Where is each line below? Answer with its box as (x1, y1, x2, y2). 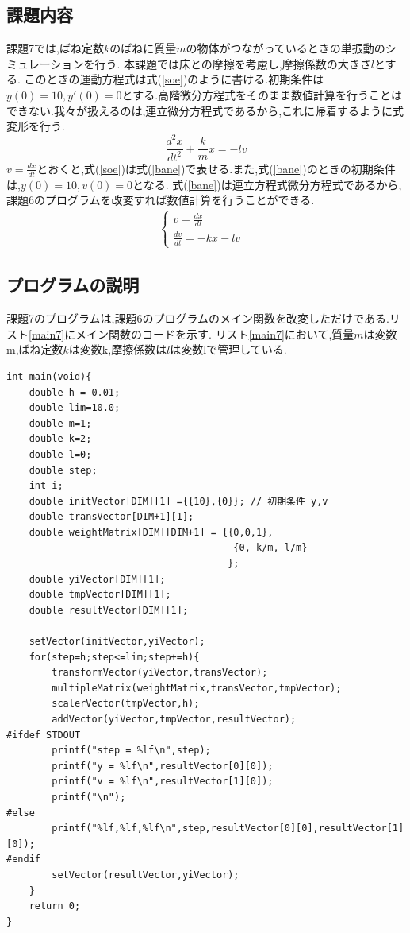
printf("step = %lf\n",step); (52, 745, 211, 757)
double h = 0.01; (29, 386, 121, 398)
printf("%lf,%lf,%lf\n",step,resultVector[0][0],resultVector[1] (52, 823, 404, 834)
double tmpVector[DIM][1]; (29, 589, 171, 601)
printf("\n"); (52, 791, 126, 803)
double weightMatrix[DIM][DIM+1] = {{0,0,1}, (29, 526, 274, 538)
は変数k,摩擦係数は (68, 341, 167, 358)
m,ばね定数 (6, 341, 63, 358)
